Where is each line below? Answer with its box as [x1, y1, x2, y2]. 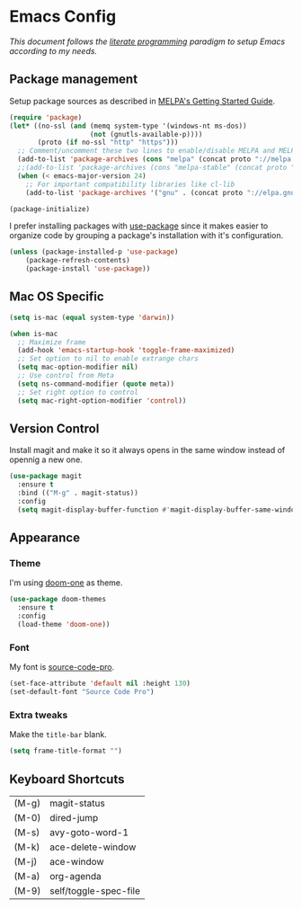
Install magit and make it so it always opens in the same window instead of [9, 445, 286, 456]
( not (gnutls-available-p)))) [89, 129, 203, 138]
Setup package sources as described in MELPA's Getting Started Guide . [9, 95, 276, 106]
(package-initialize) [9, 204, 91, 213]
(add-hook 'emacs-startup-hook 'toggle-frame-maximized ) [17, 346, 235, 355]
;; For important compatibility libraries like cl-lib [25, 180, 235, 189]
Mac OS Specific [9, 290, 105, 305]
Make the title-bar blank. [9, 729, 108, 740]
